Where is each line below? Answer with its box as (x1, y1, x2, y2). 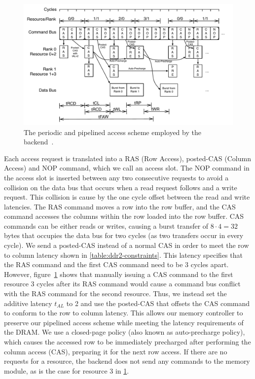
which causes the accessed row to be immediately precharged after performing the (4, 337, 251, 347)
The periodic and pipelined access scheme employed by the (24, 127, 201, 137)
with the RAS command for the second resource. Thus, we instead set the (4, 288, 227, 299)
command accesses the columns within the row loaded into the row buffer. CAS (4, 211, 244, 221)
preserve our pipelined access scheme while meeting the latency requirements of (4, 317, 244, 327)
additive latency (4, 298, 52, 308)
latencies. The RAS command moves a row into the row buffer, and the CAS (4, 201, 236, 211)
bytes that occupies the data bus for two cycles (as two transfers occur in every (4, 230, 244, 241)
